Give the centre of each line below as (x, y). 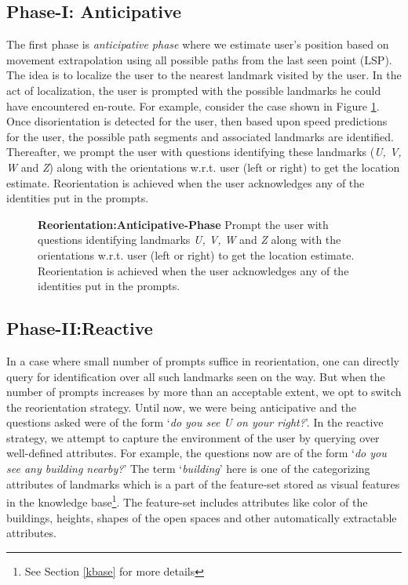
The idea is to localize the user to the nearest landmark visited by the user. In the (204, 75)
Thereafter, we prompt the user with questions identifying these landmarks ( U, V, (204, 152)
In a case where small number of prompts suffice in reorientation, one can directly (203, 360)
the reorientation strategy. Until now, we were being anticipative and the (181, 407)
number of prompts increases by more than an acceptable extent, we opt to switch (204, 392)
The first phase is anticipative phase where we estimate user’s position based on (198, 44)
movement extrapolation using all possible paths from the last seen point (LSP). (199, 59)
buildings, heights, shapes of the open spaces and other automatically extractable (202, 517)
